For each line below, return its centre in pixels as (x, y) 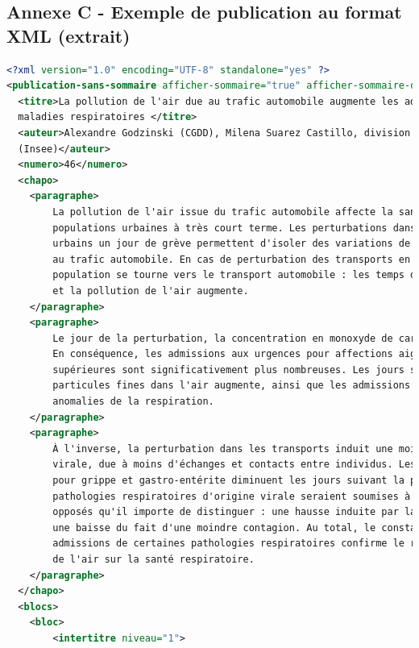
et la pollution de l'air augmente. (151, 291)
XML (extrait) (68, 35)
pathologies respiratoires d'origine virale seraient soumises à (232, 496)
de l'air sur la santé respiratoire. (153, 559)
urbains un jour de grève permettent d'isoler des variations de (232, 244)
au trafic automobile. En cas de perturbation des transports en (232, 259)
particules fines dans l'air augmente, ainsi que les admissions (232, 386)
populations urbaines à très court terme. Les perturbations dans (234, 228)
